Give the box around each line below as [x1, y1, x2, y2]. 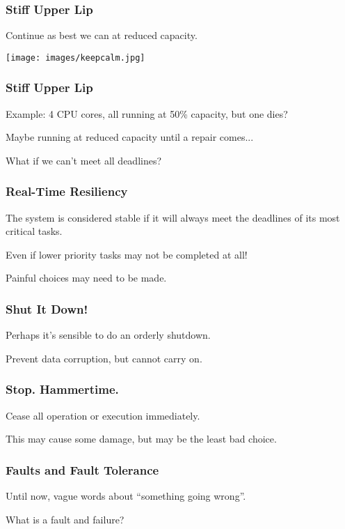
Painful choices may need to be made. [6, 270, 167, 285]
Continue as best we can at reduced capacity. [6, 28, 198, 43]
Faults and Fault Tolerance [6, 461, 159, 478]
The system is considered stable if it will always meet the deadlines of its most [6, 210, 340, 224]
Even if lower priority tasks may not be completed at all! [6, 247, 248, 261]
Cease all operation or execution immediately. [6, 408, 200, 422]
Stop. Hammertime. [6, 381, 119, 398]
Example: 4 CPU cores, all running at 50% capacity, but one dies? [6, 106, 288, 121]
